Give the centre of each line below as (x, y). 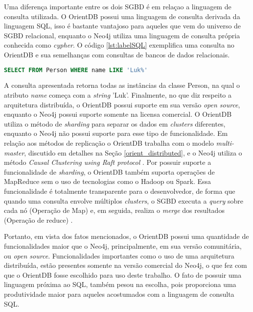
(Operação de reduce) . (38, 220)
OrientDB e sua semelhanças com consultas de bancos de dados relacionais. (117, 54)
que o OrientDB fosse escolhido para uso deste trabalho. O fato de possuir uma (123, 274)
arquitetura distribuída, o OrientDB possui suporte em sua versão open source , (122, 104)
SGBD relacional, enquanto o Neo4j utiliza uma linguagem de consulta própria (122, 35)
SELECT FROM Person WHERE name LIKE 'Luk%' (76, 70)
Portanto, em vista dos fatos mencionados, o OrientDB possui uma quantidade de (126, 236)
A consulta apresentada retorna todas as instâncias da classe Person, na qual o (122, 85)
